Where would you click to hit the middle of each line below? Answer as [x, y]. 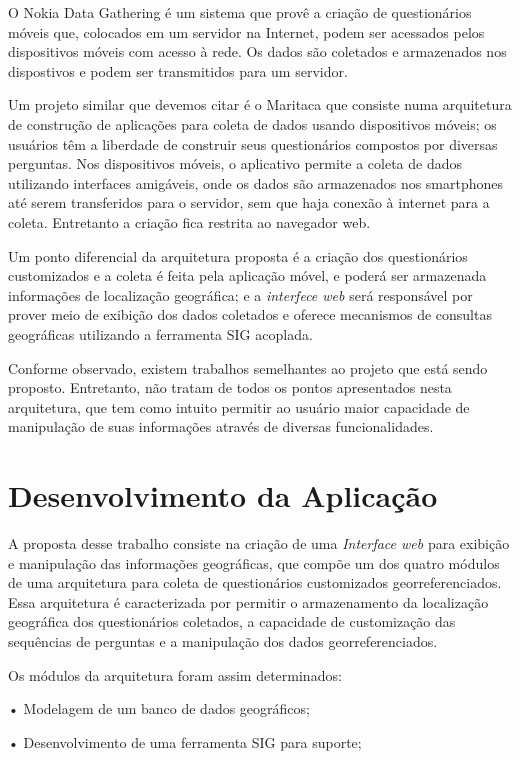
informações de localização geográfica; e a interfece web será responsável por [240, 294]
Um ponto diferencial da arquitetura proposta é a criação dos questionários [238, 255]
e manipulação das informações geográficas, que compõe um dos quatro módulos [254, 562]
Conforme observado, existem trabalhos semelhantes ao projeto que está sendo [248, 367]
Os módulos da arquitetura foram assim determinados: [175, 674]
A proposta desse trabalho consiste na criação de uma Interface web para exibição [259, 543]
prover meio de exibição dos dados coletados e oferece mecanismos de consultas [250, 314]
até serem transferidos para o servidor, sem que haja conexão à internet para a [249, 202]
